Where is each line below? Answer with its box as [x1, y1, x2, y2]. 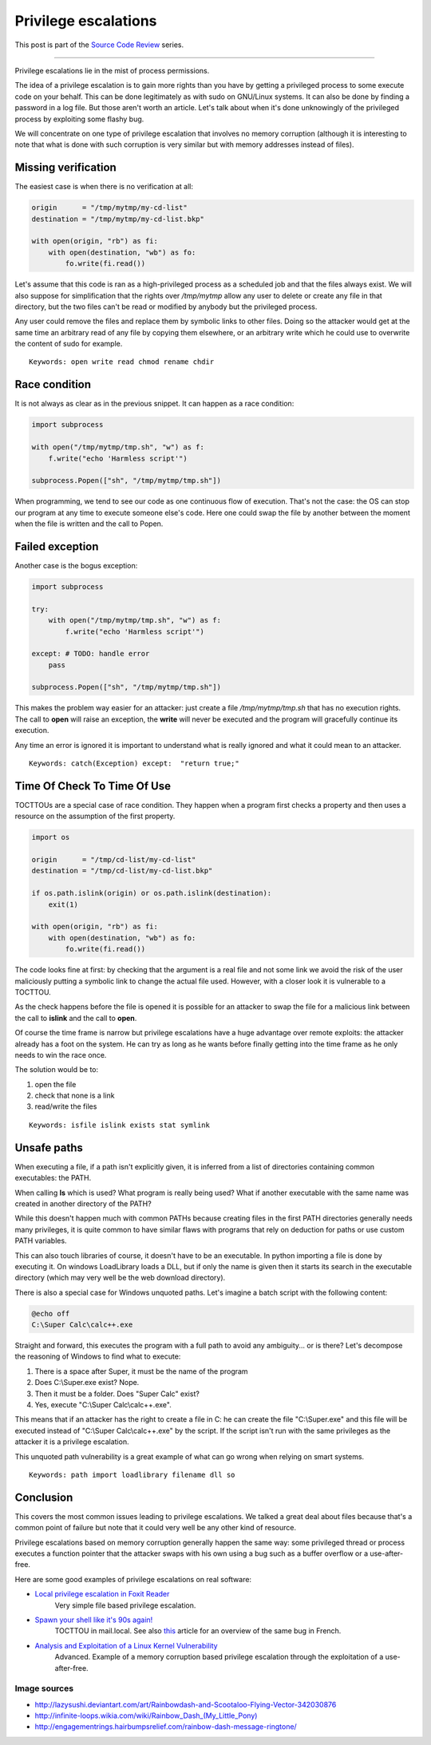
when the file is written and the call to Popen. [14, 519, 164, 528]
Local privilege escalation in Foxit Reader [34, 1589, 170, 1599]
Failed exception [14, 540, 99, 553]
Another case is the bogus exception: [14, 560, 138, 570]
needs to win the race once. [14, 1050, 107, 1059]
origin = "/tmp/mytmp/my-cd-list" [31, 204, 188, 212]
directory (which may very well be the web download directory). [14, 1273, 226, 1283]
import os [31, 833, 70, 842]
